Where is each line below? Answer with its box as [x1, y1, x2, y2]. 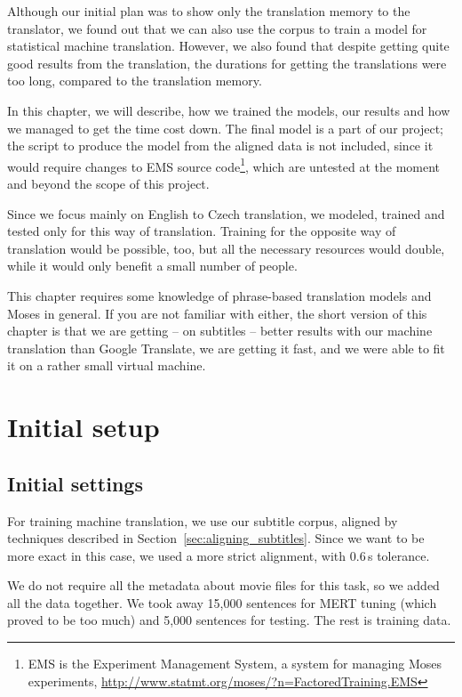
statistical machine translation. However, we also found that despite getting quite [7, 36, 450, 55]
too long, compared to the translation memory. [7, 71, 262, 90]
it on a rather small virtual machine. [7, 356, 206, 375]
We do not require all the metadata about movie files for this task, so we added [7, 576, 440, 595]
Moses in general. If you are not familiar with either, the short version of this [7, 304, 427, 322]
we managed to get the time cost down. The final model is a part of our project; [7, 118, 444, 137]
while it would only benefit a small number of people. [7, 256, 298, 275]
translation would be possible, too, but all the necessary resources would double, [7, 239, 445, 257]
